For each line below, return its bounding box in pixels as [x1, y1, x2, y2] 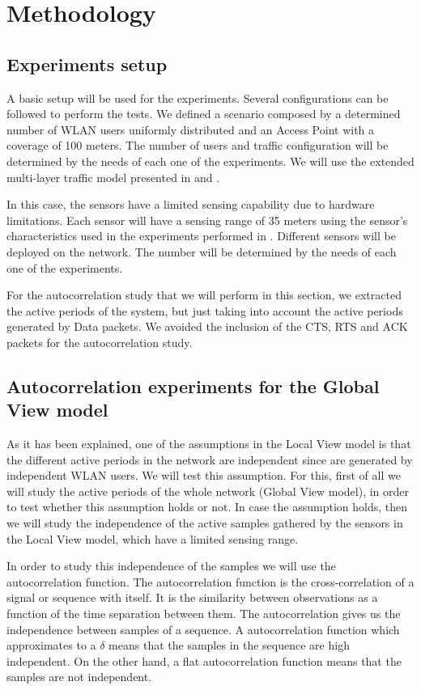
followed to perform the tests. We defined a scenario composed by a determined [6, 105, 401, 122]
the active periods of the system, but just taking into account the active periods [6, 302, 403, 319]
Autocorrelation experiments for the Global [6, 373, 380, 398]
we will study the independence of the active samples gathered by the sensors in [6, 514, 403, 531]
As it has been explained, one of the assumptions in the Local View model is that [6, 435, 411, 452]
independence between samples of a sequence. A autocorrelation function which [6, 620, 400, 637]
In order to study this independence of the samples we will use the [6, 557, 336, 574]
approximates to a [6, 637, 96, 654]
